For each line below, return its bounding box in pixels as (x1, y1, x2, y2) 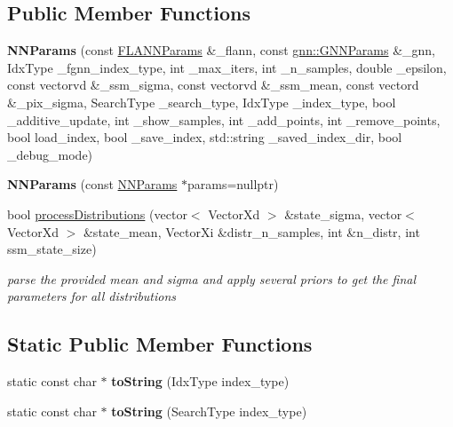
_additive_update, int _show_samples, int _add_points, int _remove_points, (7, 110, 441, 129)
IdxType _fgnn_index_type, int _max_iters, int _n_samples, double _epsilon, (7, 58, 447, 76)
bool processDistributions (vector (7, 204, 187, 223)
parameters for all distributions (7, 287, 177, 305)
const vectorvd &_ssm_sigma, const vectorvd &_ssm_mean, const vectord (7, 75, 419, 94)
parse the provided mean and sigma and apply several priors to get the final (7, 269, 416, 288)
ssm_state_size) (7, 240, 97, 258)
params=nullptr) (187, 175, 279, 194)
